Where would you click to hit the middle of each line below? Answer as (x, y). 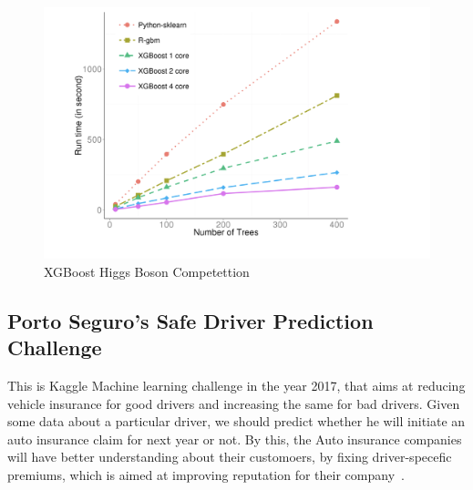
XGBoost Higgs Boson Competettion (147, 271)
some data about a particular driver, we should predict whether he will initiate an (236, 421)
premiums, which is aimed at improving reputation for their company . (206, 474)
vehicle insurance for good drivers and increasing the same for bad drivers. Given (234, 403)
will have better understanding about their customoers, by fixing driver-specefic (230, 457)
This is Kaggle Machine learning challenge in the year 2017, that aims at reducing (236, 385)
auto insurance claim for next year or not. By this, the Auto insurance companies (235, 439)
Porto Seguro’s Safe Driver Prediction (190, 320)
